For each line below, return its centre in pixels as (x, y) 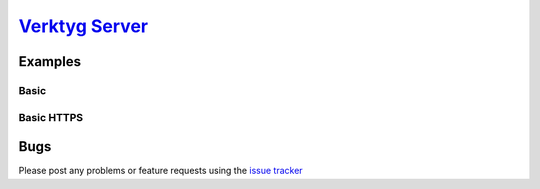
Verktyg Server (83, 26)
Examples (50, 61)
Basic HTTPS (51, 117)
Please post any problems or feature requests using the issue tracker (161, 171)
